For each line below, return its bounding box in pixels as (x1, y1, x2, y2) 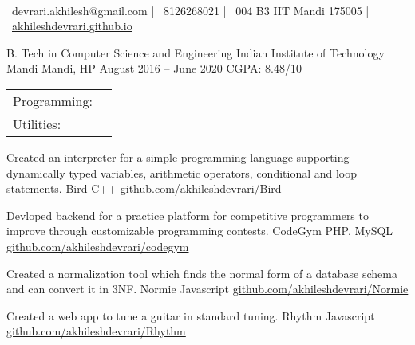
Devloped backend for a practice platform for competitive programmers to (6, 206, 369, 223)
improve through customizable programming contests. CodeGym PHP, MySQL (6, 222, 393, 239)
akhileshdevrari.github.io (12, 18, 132, 34)
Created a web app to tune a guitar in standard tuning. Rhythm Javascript (6, 307, 375, 323)
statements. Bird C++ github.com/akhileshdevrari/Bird (6, 180, 282, 197)
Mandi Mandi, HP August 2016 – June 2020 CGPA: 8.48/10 (6, 60, 302, 76)
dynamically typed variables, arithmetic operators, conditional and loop (6, 164, 358, 181)
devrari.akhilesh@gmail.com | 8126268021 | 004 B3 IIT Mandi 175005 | (11, 2, 370, 18)
